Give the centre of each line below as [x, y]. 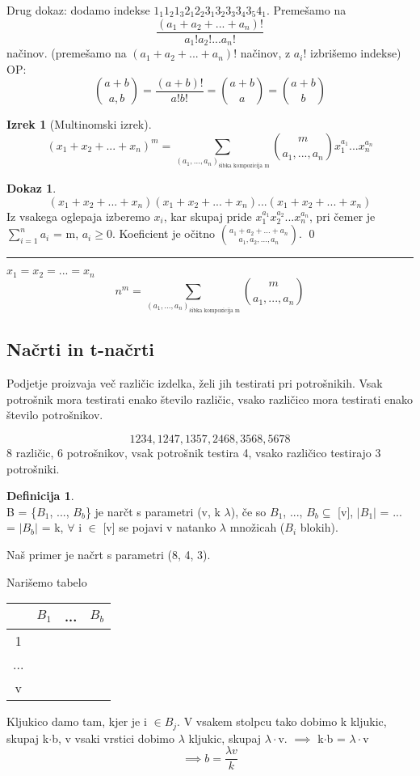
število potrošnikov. [55, 415]
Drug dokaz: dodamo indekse [78, 10]
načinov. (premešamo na [67, 53]
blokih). [319, 527]
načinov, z [265, 53]
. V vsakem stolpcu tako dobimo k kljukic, [282, 721]
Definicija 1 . [40, 496]
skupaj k [28, 738]
